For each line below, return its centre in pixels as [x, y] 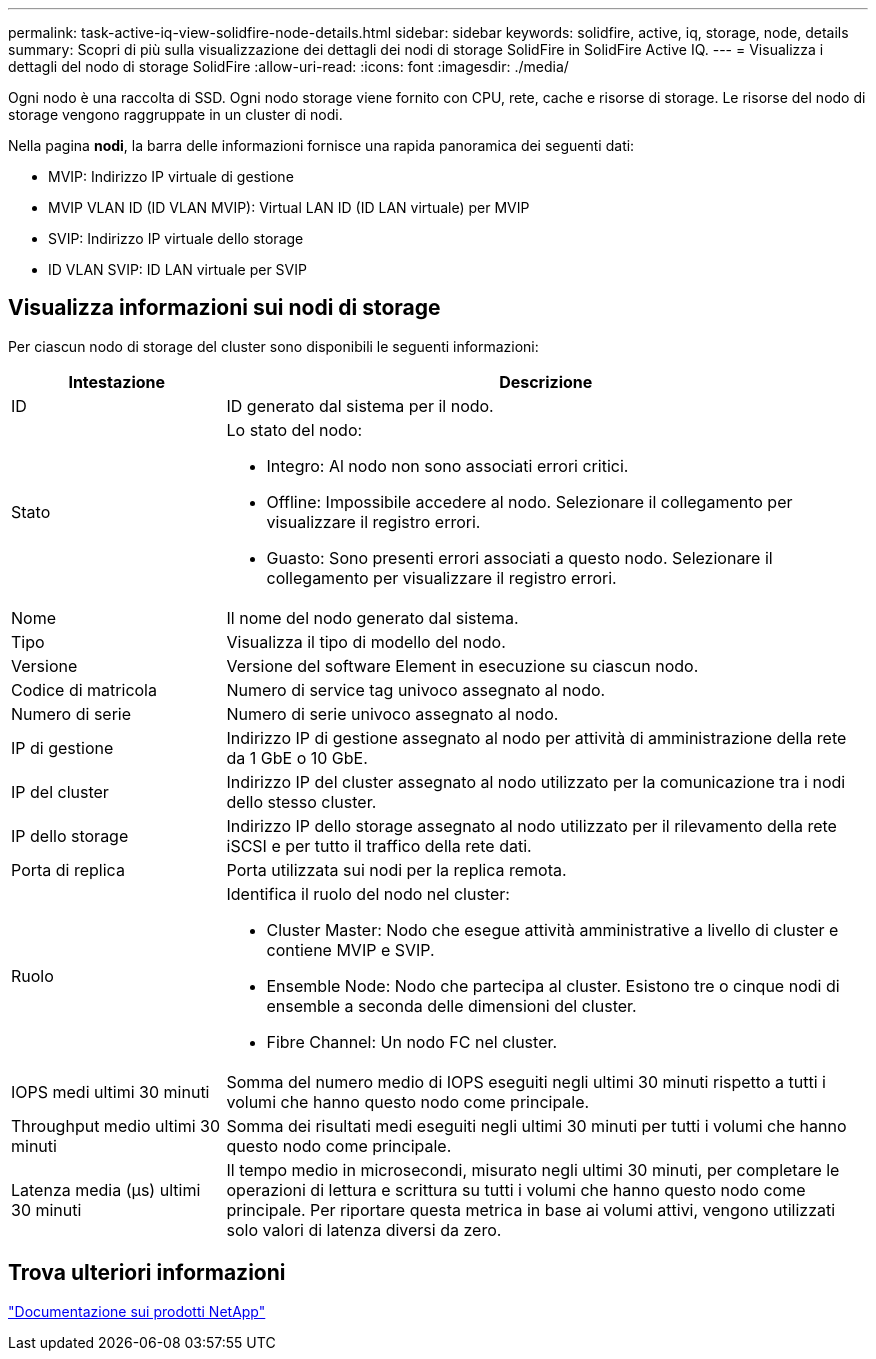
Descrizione [546, 381]
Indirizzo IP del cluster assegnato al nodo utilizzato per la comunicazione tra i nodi [536, 781]
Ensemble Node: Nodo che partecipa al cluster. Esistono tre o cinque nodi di [553, 985]
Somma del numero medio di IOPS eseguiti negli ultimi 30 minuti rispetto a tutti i [526, 1081]
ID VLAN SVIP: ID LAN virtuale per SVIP [177, 269]
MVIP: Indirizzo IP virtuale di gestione [171, 176]
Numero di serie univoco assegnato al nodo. [392, 713]
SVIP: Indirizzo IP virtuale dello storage [176, 238]
